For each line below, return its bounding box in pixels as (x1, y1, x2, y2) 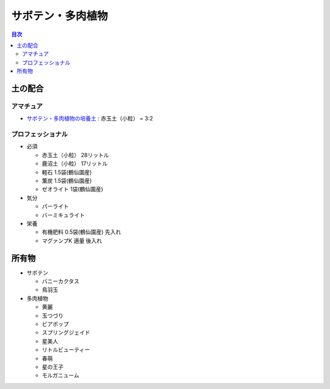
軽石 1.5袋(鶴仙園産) (42, 168, 92, 176)
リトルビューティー (42, 346, 90, 354)
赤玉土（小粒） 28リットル (42, 151, 109, 158)
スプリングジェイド (42, 329, 90, 336)
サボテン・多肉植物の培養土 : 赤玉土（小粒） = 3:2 (26, 115, 153, 122)
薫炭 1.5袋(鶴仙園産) (42, 177, 92, 184)
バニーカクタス (42, 278, 79, 284)
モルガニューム (42, 372, 79, 379)
